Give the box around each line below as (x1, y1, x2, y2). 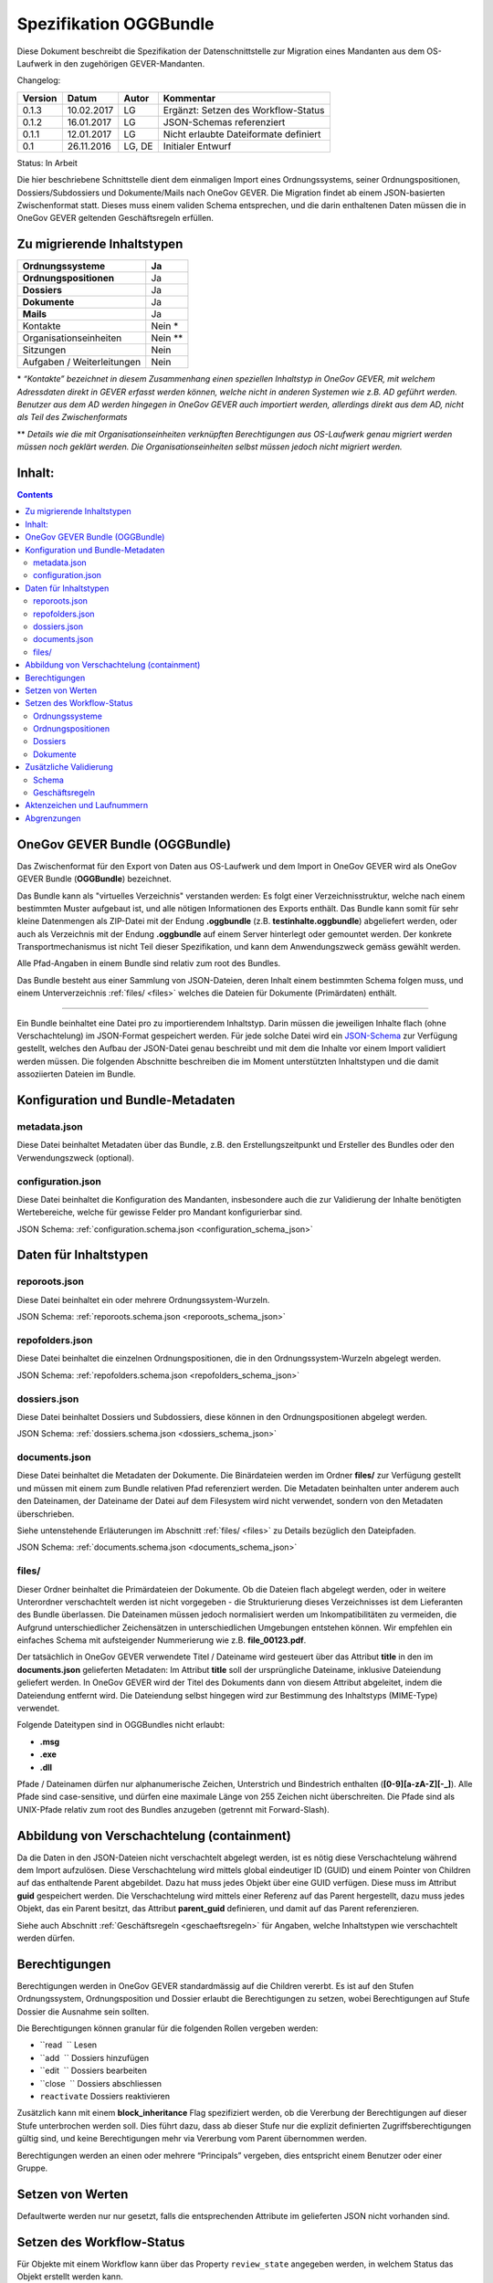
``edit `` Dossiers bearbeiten (39, 2065, 148, 2077)
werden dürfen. (16, 1932, 75, 1943)
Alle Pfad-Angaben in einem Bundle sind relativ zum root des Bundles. (16, 958, 281, 969)
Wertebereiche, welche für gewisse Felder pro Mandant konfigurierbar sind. (16, 1206, 303, 1218)
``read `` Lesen (39, 2039, 98, 2050)
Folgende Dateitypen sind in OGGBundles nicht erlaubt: (16, 1720, 226, 1731)
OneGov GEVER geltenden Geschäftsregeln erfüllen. (16, 213, 215, 224)
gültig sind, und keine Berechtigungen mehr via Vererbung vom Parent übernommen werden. (16, 2133, 367, 2144)
